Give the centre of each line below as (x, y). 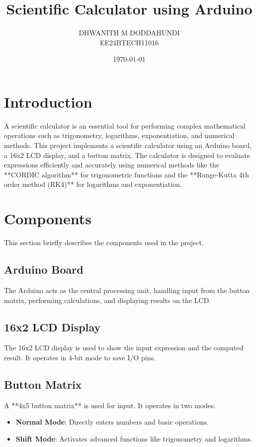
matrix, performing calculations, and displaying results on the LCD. (108, 300)
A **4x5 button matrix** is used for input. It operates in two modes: (110, 405)
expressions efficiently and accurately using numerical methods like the (112, 165)
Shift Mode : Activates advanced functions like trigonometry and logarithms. (134, 438)
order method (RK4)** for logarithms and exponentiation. (93, 184)
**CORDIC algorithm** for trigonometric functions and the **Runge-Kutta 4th (127, 174)
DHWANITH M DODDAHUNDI (129, 33)
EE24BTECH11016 (129, 42)
